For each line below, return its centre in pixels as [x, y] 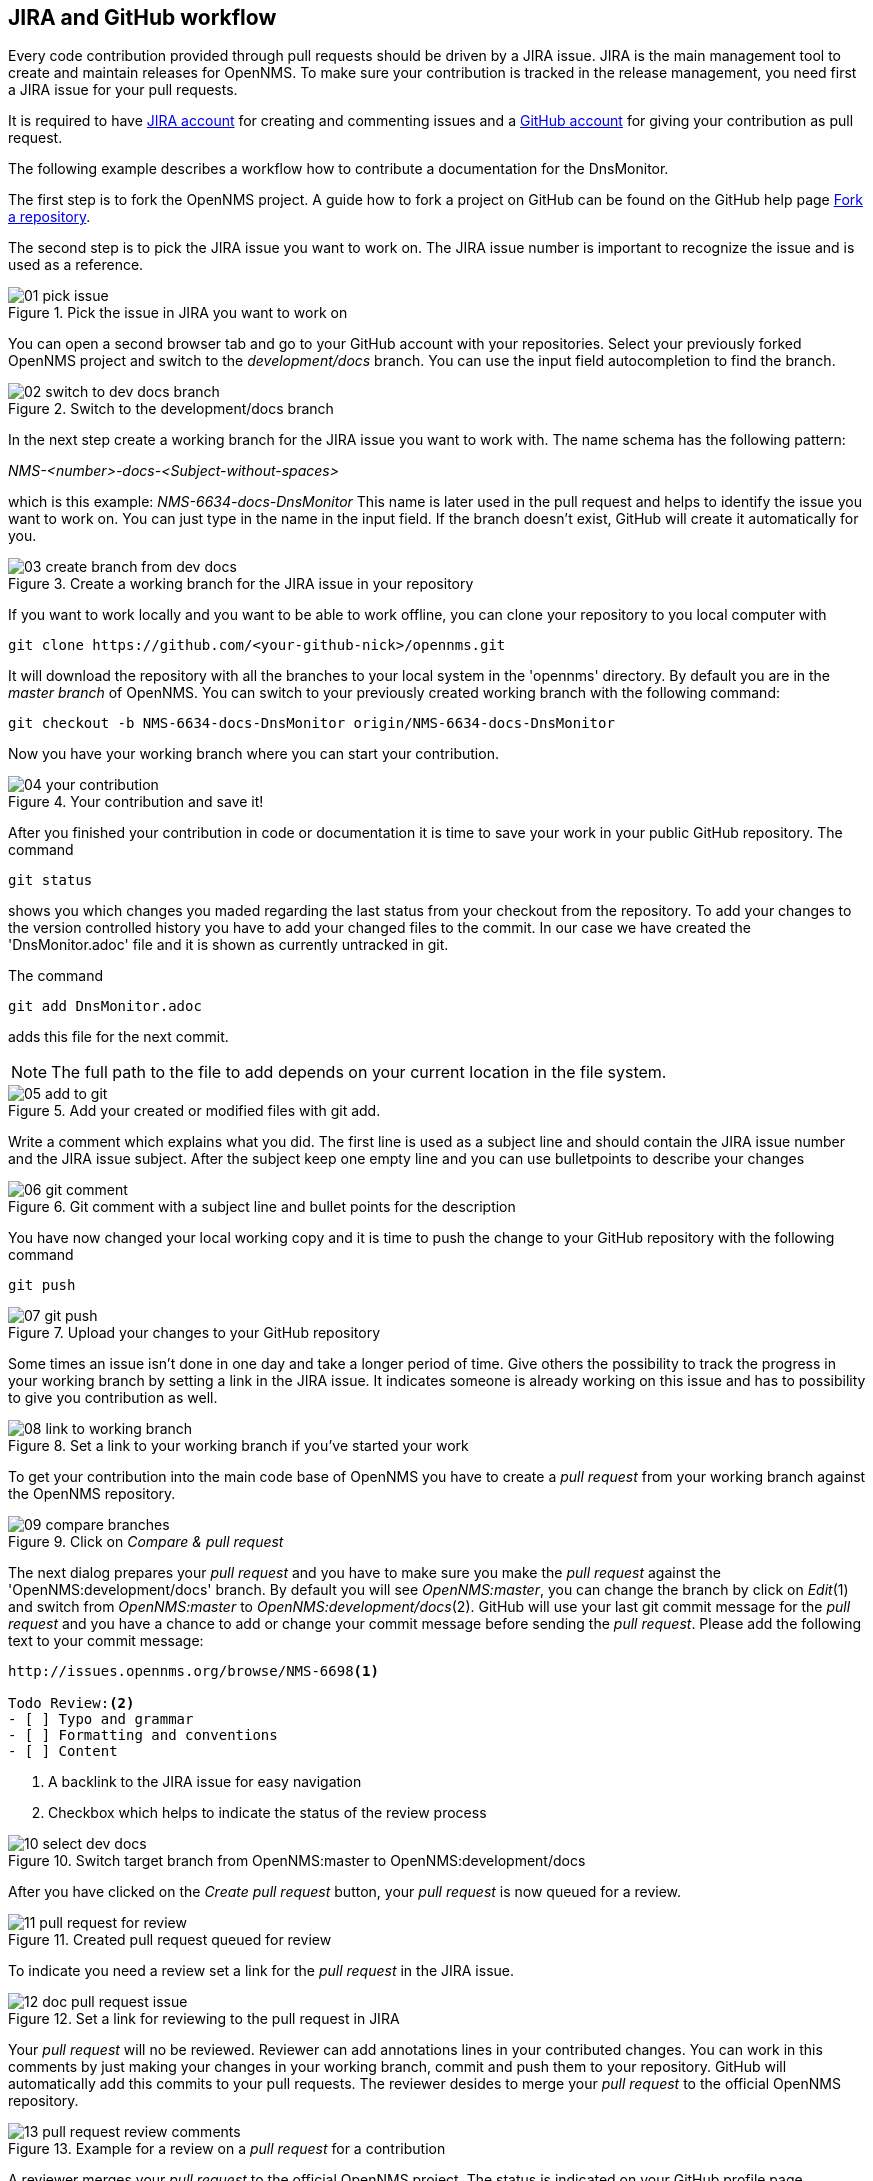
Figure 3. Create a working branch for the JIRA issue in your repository [241, 584]
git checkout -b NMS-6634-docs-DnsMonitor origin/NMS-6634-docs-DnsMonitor [311, 723]
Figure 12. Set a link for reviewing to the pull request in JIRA [204, 2019]
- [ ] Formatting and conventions [143, 1735]
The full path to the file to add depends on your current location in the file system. [359, 1072]
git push [42, 1285]
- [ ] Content [63, 1751]
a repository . [49, 217]
